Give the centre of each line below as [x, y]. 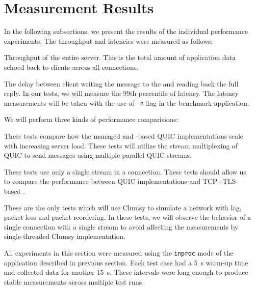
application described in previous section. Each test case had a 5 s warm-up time [126, 262]
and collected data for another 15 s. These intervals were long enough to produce [126, 272]
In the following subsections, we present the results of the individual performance [126, 31]
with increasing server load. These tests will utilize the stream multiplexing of [121, 145]
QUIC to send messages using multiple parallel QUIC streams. [98, 155]
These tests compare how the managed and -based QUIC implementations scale [124, 135]
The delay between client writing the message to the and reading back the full [121, 83]
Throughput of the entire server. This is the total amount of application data [120, 57]
